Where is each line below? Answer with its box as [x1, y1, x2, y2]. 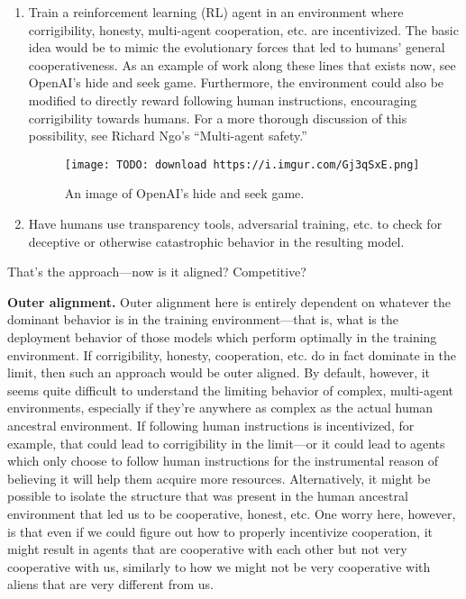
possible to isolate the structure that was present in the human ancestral [7, 486, 408, 505]
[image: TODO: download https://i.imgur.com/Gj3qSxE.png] [64, 158, 420, 171]
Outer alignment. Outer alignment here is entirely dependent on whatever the [7, 292, 452, 311]
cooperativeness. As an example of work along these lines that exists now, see [28, 55, 456, 74]
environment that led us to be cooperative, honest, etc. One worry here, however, [7, 504, 456, 522]
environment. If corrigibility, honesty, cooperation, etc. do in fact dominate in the [7, 345, 457, 364]
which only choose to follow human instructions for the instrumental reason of [7, 451, 439, 470]
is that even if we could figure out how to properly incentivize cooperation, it [7, 522, 433, 540]
